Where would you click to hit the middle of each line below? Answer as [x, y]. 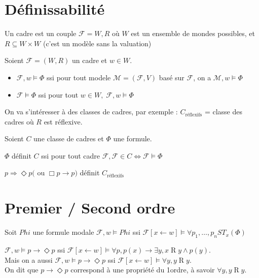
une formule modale [63, 232]
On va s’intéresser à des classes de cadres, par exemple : [91, 112]
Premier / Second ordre [90, 208]
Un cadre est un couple [41, 33]
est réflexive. [63, 121]
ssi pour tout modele [79, 77]
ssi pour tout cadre [70, 155]
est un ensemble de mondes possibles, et [193, 33]
